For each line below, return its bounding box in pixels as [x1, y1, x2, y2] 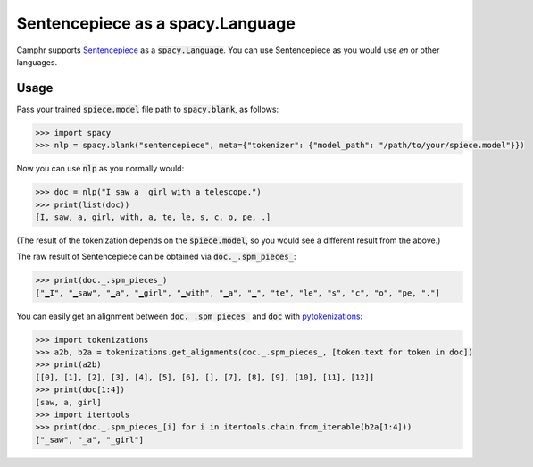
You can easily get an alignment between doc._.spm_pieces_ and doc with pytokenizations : [16, 311, 363, 321]
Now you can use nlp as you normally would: [16, 163, 185, 174]
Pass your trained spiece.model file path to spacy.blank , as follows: [16, 104, 279, 114]
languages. [16, 56, 58, 67]
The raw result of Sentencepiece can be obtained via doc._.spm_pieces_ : [16, 251, 296, 263]
